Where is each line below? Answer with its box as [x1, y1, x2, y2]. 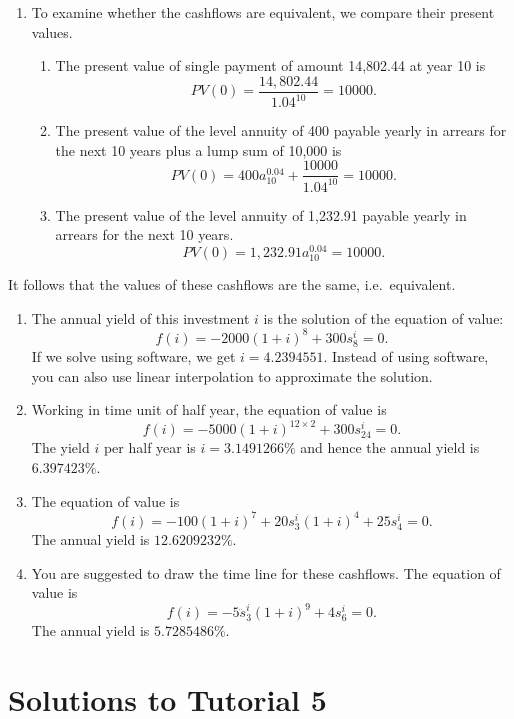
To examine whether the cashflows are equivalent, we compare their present [31, 2, 495, 22]
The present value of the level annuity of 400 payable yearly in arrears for [55, 120, 507, 141]
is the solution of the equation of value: [263, 307, 504, 328]
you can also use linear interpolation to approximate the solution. [31, 365, 433, 386]
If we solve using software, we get [31, 346, 236, 367]
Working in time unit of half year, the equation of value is [31, 399, 387, 420]
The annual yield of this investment [31, 307, 250, 328]
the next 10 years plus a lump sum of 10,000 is [55, 139, 342, 160]
